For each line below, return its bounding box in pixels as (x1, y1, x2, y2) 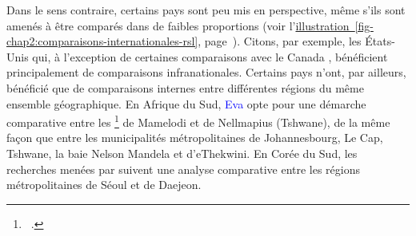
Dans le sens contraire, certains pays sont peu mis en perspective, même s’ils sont (6, 2, 406, 18)
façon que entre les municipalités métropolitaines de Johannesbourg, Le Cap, (6, 129, 383, 146)
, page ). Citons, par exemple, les (198, 33, 362, 49)
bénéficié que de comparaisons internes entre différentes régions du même (6, 79, 364, 96)
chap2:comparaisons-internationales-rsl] (6, 33, 198, 49)
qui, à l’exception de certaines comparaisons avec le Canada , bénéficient (32, 48, 388, 65)
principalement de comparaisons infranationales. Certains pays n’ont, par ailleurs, (6, 64, 406, 81)
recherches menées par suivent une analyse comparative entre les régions (6, 160, 361, 177)
